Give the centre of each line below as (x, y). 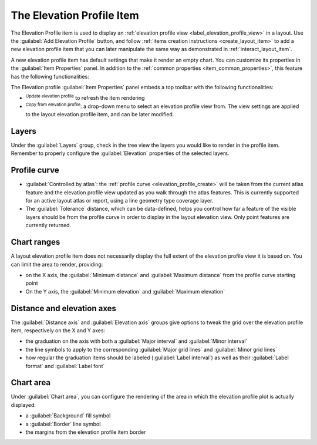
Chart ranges (36, 242)
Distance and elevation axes (64, 308)
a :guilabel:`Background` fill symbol (68, 416)
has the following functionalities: (50, 76)
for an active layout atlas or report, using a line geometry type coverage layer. (119, 201)
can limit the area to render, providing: (57, 264)
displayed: (23, 404)
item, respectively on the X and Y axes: (58, 330)
